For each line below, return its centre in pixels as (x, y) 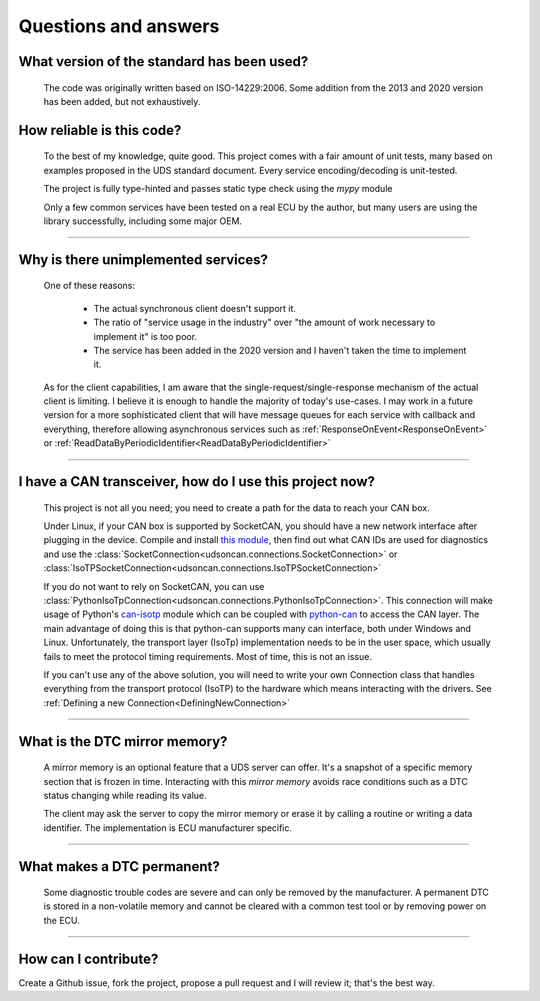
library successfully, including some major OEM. (143, 221)
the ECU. (61, 920)
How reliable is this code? (100, 130)
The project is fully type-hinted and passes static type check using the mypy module (218, 189)
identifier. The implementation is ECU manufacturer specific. (168, 827)
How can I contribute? (88, 958)
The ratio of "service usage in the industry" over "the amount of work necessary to (264, 322)
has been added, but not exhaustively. (122, 101)
